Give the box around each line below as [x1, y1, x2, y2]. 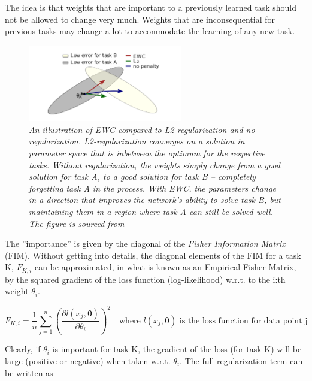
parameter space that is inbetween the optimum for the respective [29, 147, 265, 159]
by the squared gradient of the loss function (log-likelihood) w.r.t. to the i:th [5, 273, 286, 285]
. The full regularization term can [180, 355, 303, 367]
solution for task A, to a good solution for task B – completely [29, 170, 256, 183]
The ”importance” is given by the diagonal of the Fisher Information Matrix [5, 237, 286, 250]
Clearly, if [5, 343, 41, 355]
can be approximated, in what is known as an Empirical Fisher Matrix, [35, 261, 296, 273]
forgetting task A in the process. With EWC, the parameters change [29, 182, 276, 194]
